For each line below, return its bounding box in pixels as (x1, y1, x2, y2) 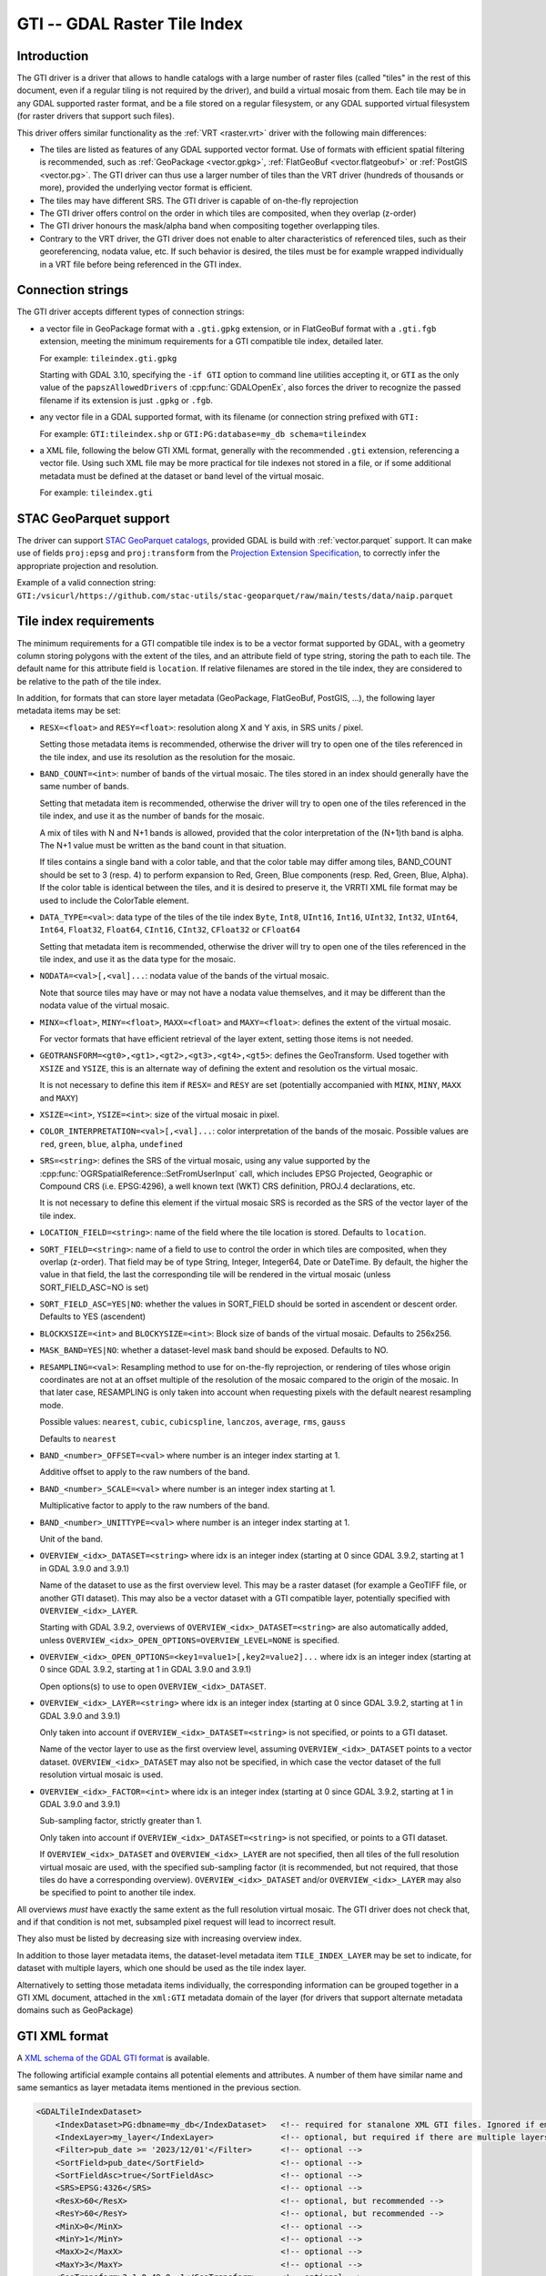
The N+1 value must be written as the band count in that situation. (39, 839, 287, 850)
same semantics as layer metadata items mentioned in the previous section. (16, 2082, 302, 2093)
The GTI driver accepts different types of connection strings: (16, 306, 245, 318)
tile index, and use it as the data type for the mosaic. (39, 954, 237, 965)
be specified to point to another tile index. (39, 1887, 197, 1898)
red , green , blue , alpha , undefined (39, 1138, 184, 1149)
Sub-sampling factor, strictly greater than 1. (39, 1815, 202, 1826)
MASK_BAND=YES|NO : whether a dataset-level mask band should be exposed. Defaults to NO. (39, 1345, 389, 1356)
